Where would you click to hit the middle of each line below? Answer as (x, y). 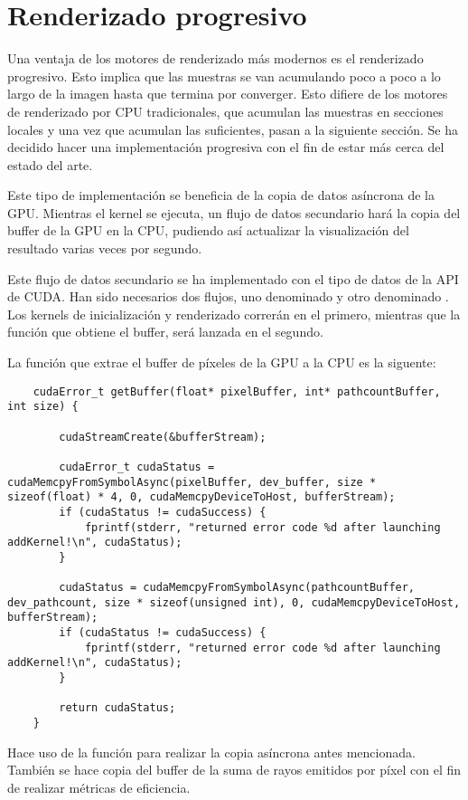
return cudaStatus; (117, 708)
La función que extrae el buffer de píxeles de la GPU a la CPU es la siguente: (222, 362)
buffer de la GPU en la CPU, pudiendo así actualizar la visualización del (208, 230)
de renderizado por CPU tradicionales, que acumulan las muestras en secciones (225, 111)
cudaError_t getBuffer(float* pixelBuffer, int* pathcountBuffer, (237, 391)
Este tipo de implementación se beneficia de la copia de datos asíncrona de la (221, 195)
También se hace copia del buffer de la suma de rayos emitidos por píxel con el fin (234, 770)
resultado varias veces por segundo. (105, 248)
